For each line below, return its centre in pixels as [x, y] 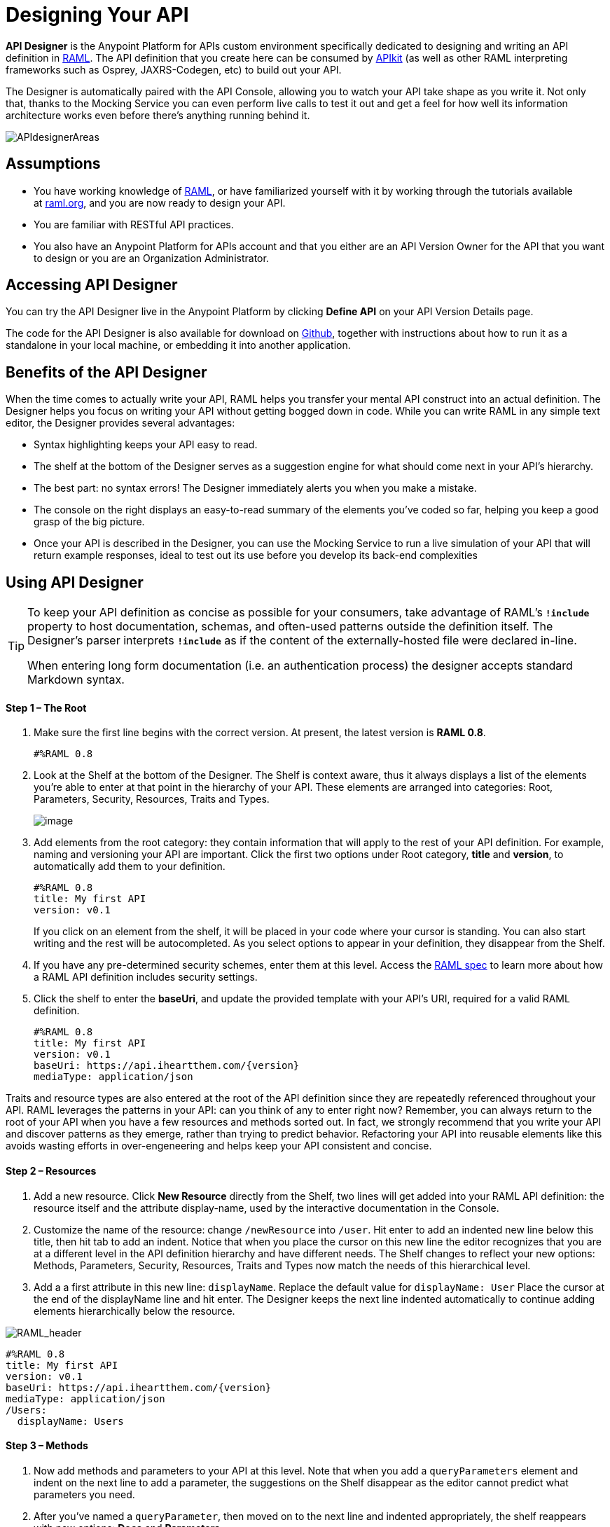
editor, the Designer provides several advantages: [120, 423]
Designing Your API [97, 15]
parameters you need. [84, 1494]
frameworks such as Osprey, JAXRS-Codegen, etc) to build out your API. [174, 69]
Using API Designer [75, 582]
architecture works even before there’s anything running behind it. [158, 115]
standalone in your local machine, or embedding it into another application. [178, 345]
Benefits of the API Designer [106, 372]
